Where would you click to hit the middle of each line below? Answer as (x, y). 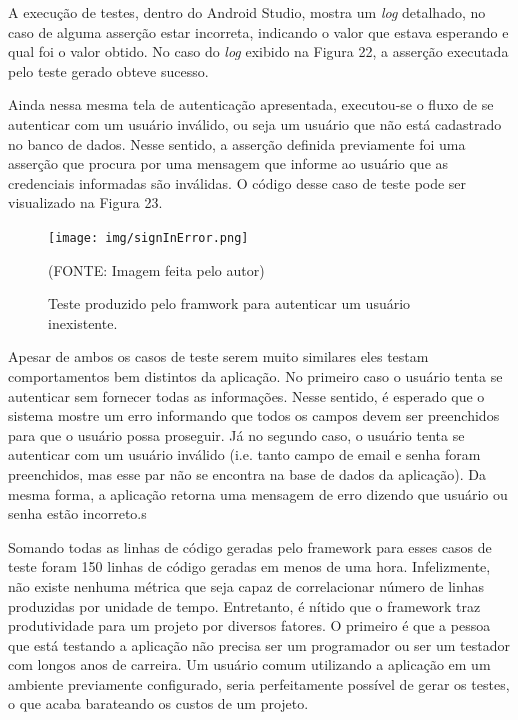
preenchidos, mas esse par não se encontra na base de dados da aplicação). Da (247, 473)
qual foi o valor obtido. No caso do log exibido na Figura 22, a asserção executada (258, 51)
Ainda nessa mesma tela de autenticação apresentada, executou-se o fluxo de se (251, 104)
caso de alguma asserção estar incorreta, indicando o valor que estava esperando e (258, 31)
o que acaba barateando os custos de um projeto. (158, 703)
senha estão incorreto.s (77, 513)
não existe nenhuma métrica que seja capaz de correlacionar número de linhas (246, 585)
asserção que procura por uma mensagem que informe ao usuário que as (228, 163)
